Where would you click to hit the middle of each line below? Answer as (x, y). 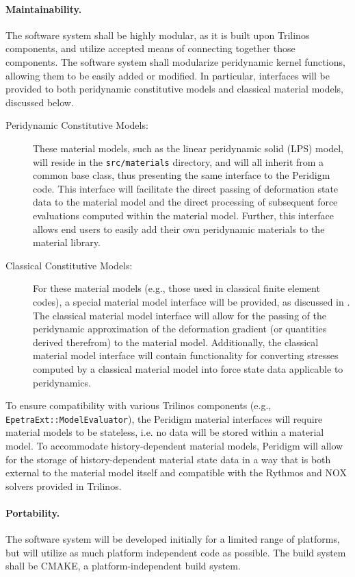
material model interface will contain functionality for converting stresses (186, 355)
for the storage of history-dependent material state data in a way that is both (168, 459)
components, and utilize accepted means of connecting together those (150, 48)
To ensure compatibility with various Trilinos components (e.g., (139, 405)
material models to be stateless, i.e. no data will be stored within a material (165, 432)
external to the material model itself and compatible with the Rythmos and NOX (176, 472)
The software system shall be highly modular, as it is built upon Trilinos (158, 35)
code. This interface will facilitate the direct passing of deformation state (186, 188)
